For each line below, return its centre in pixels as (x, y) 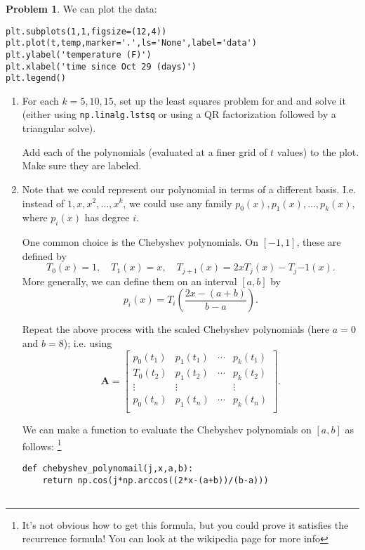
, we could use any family (178, 203)
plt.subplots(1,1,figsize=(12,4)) (86, 31)
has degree (107, 217)
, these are (319, 242)
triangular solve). (59, 128)
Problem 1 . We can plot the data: (81, 8)
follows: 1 (42, 445)
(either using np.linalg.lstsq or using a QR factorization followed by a (179, 114)
